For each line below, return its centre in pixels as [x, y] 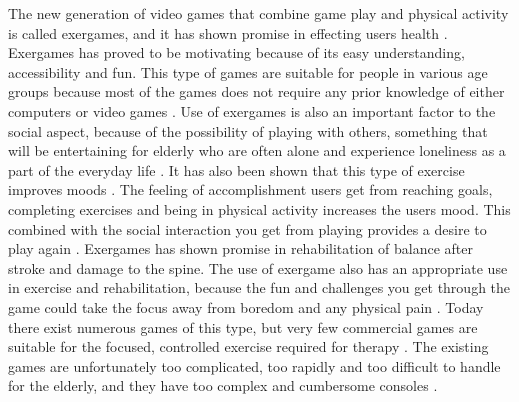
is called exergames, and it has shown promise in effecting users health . [228, 32]
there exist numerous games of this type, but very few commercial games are [243, 326]
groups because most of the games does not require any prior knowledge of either [256, 91]
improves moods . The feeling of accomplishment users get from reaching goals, [250, 189]
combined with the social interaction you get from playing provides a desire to [247, 228]
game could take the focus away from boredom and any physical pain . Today [246, 306]
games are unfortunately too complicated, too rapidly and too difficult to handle [254, 365]
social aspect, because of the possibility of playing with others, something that [248, 130]
